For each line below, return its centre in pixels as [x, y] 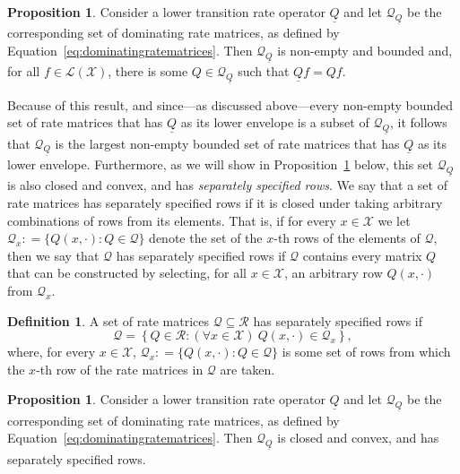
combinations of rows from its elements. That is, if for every [172, 220]
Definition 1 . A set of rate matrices [108, 320]
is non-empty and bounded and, [365, 50]
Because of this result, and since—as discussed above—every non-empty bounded [230, 104]
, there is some [148, 71]
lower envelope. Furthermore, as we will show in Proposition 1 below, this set [221, 164]
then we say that [53, 255]
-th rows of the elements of [347, 238]
